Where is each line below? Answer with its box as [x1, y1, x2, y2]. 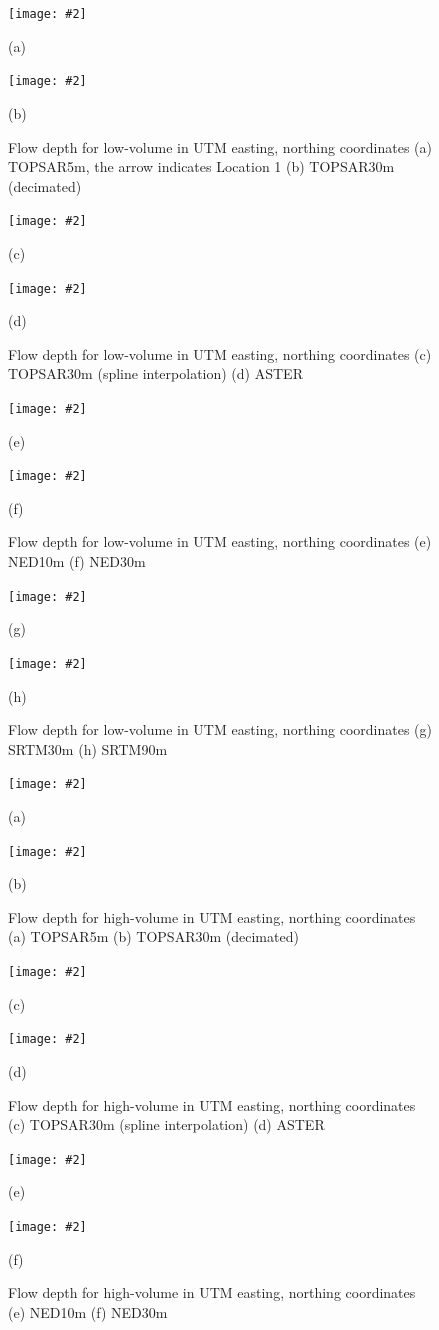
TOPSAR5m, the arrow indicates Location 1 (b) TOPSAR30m [8, 156, 395, 177]
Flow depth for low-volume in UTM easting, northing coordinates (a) [8, 136, 432, 157]
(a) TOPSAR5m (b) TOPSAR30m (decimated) [8, 926, 299, 947]
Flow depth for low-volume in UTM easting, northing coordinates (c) [8, 343, 432, 364]
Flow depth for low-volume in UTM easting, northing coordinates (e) [8, 531, 432, 552]
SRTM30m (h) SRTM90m [8, 738, 168, 759]
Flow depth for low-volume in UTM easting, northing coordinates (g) [8, 719, 432, 740]
